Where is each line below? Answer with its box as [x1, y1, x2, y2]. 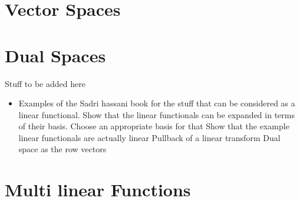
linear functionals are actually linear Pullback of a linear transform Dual [18, 131, 281, 143]
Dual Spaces [5, 43, 106, 67]
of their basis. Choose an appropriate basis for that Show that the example [18, 120, 289, 132]
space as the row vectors [18, 143, 107, 155]
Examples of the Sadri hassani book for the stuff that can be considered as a [18, 97, 295, 109]
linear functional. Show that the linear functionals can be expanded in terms [18, 108, 295, 120]
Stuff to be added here [5, 77, 85, 89]
